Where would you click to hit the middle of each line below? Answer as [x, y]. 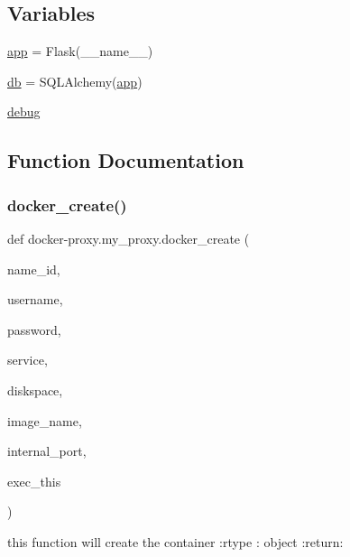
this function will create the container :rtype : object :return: [175, 541]
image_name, [45, 420]
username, [35, 299]
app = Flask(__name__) [80, 51]
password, [34, 329]
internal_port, [47, 451]
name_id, [34, 269]
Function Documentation [126, 160]
